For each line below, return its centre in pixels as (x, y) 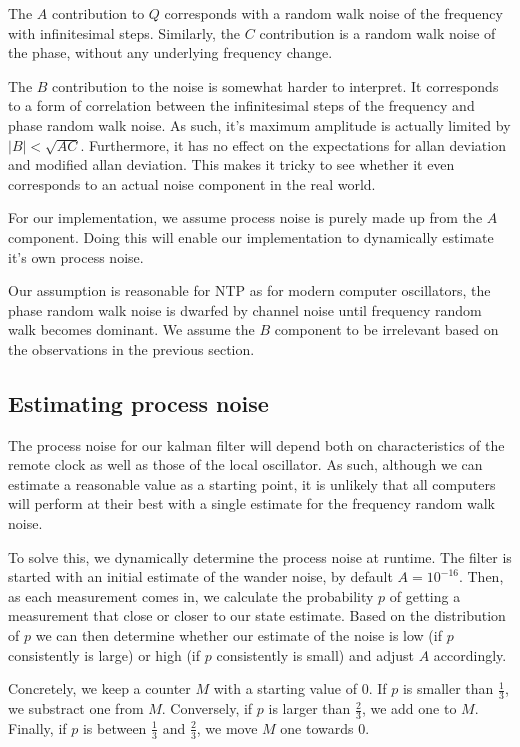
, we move (227, 727)
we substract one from (76, 708)
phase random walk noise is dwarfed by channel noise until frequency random (245, 309)
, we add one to (409, 708)
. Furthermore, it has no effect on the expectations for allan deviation (293, 144)
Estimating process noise (138, 402)
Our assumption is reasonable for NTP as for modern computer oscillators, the (249, 290)
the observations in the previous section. (131, 348)
